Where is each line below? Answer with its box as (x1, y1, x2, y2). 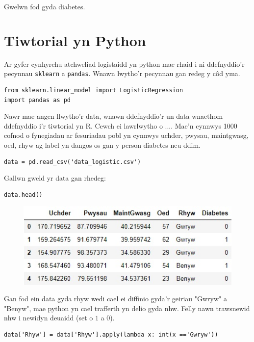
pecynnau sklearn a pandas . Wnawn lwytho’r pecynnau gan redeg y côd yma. (4, 68, 240, 79)
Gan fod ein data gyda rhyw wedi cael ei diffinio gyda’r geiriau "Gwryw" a (4, 293, 227, 304)
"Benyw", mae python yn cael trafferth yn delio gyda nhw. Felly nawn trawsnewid (4, 303, 250, 313)
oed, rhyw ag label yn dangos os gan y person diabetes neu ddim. (4, 139, 201, 150)
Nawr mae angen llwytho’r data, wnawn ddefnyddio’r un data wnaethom (4, 111, 223, 121)
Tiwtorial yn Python (4, 30, 146, 50)
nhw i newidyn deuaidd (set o (4, 313, 93, 323)
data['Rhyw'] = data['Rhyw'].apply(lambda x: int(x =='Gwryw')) (4, 331, 218, 338)
